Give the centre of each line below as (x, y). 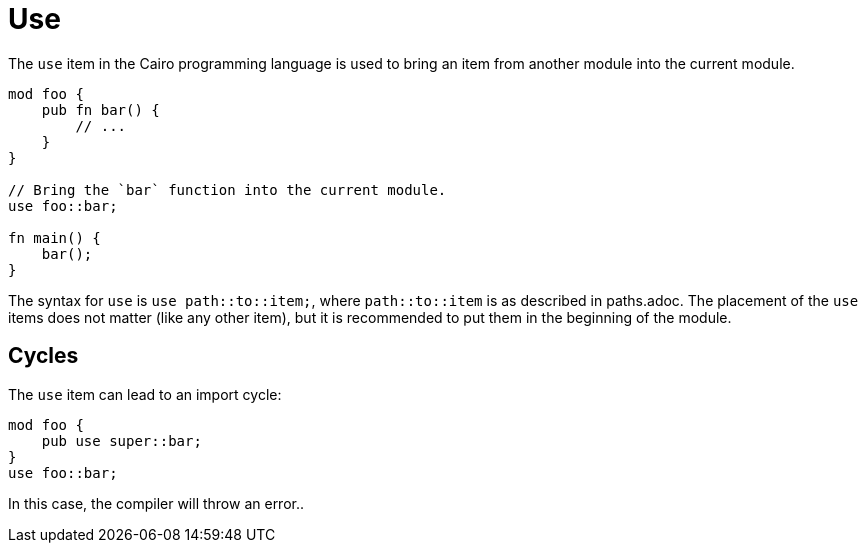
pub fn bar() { (100, 109)
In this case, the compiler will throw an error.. (156, 503)
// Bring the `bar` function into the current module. (227, 189)
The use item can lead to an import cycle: (145, 394)
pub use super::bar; (121, 440)
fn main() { (54, 237)
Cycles (43, 356)
